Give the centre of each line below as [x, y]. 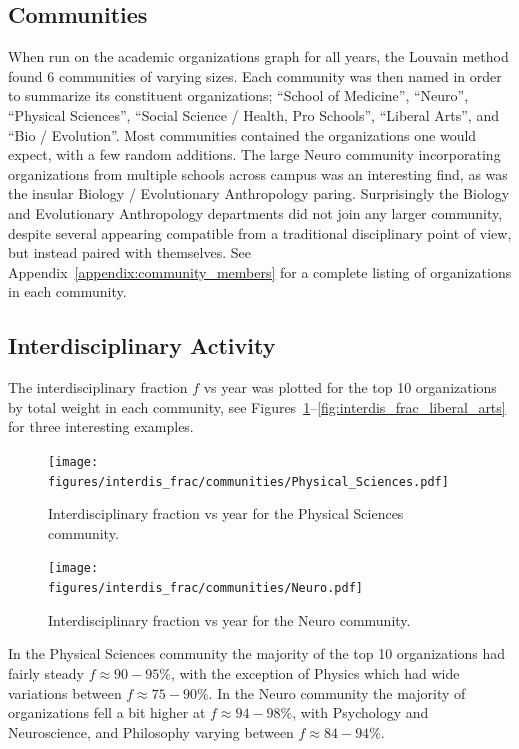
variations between [65, 692]
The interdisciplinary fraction [98, 387]
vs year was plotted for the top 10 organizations [350, 387]
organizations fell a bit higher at [107, 712]
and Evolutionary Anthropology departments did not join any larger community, [255, 212]
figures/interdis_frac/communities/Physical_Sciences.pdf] [248, 481]
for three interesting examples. [101, 426]
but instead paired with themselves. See [129, 252]
